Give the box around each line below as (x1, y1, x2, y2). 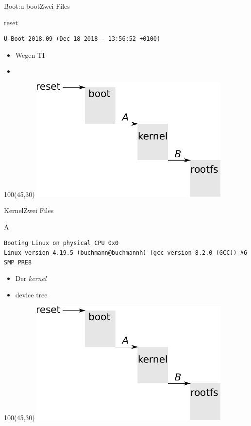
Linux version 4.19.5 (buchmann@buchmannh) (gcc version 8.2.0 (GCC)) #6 (4, 249, 248, 256)
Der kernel (15, 273, 47, 283)
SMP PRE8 (4, 259, 32, 266)
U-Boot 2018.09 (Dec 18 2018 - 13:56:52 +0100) (4, 35, 161, 43)
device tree (15, 289, 48, 299)
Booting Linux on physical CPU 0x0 (4, 240, 119, 247)
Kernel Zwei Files (4, 205, 54, 215)
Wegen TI (15, 49, 45, 60)
